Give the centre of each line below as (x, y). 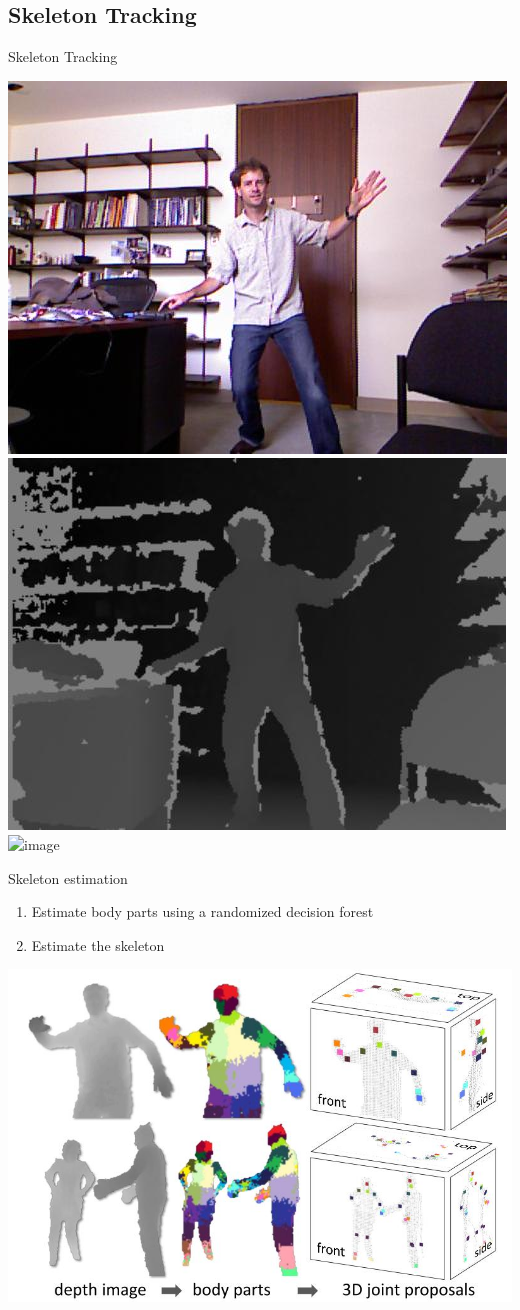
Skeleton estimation (68, 877)
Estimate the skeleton (98, 944)
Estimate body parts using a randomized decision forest (202, 911)
